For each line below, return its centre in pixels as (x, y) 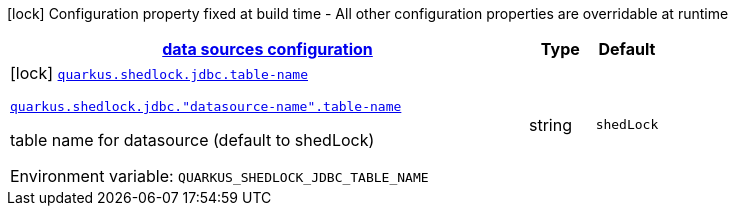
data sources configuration (267, 49)
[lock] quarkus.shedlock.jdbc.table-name (159, 73)
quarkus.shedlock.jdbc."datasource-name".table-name (206, 106)
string (550, 124)
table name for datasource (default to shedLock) (192, 140)
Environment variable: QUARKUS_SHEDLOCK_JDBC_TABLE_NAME (219, 176)
